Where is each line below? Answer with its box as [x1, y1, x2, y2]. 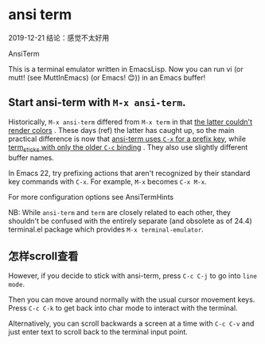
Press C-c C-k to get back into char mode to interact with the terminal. [8, 303, 238, 313]
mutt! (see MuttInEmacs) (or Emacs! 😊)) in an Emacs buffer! [8, 72, 205, 82]
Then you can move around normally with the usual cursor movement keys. [8, 295, 255, 304]
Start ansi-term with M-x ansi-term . [8, 96, 186, 109]
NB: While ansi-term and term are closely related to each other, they [8, 207, 231, 217]
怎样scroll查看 [8, 249, 79, 263]
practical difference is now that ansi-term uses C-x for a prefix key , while [8, 134, 247, 143]
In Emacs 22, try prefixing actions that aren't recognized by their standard [8, 168, 251, 178]
